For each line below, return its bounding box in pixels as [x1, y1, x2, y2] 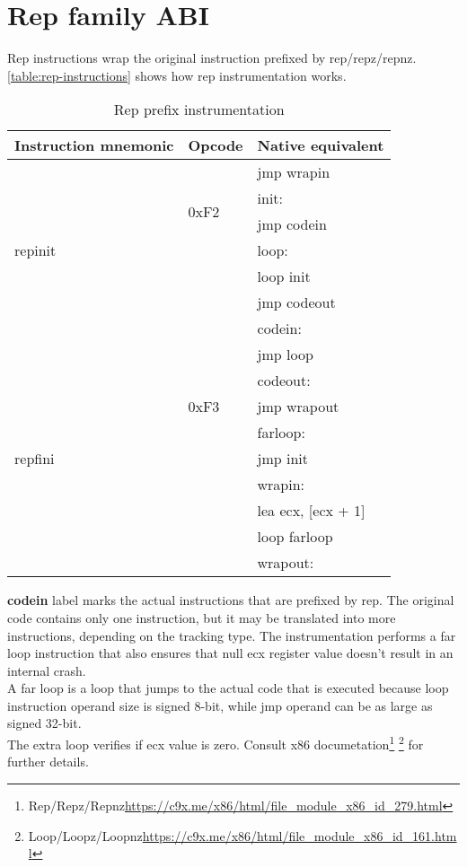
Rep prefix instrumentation [113, 99, 285, 120]
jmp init [257, 448, 309, 469]
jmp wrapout [257, 396, 339, 417]
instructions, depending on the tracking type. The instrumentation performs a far [7, 626, 456, 644]
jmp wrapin [257, 162, 330, 183]
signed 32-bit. [7, 714, 82, 732]
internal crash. [7, 661, 86, 679]
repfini [14, 448, 55, 469]
